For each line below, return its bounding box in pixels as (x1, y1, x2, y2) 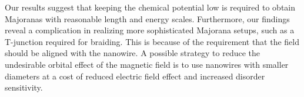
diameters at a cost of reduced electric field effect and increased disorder (5, 70, 265, 82)
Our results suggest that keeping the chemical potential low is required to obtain (5, 1, 296, 13)
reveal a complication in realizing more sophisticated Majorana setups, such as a (5, 24, 295, 36)
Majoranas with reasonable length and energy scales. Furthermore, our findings (5, 12, 290, 25)
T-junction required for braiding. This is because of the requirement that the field (5, 35, 300, 47)
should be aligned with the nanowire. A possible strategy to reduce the (5, 47, 260, 59)
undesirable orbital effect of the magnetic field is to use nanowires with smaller (5, 58, 289, 70)
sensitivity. (5, 81, 43, 93)
